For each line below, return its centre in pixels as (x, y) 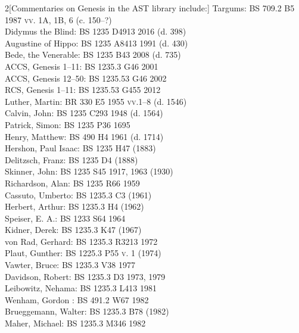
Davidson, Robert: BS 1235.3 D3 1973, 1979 (85, 276)
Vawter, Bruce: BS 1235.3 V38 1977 (70, 265)
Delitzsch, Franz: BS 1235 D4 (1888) (71, 159)
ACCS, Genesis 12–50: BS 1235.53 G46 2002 (86, 78)
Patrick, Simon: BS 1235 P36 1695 (68, 124)
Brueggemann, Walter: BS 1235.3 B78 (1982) (87, 311)
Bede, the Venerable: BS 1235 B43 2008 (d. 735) (93, 55)
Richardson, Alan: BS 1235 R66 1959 (72, 183)
